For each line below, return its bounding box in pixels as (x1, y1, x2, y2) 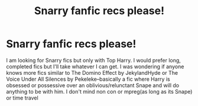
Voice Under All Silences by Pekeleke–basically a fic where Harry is (6, 75, 170, 82)
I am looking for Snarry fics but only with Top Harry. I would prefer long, (6, 57, 181, 64)
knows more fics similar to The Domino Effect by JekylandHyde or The (6, 69, 178, 76)
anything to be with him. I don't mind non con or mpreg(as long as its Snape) (6, 88, 193, 95)
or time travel (6, 94, 38, 101)
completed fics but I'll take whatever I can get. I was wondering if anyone (6, 63, 184, 70)
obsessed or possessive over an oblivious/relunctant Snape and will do (6, 81, 180, 89)
